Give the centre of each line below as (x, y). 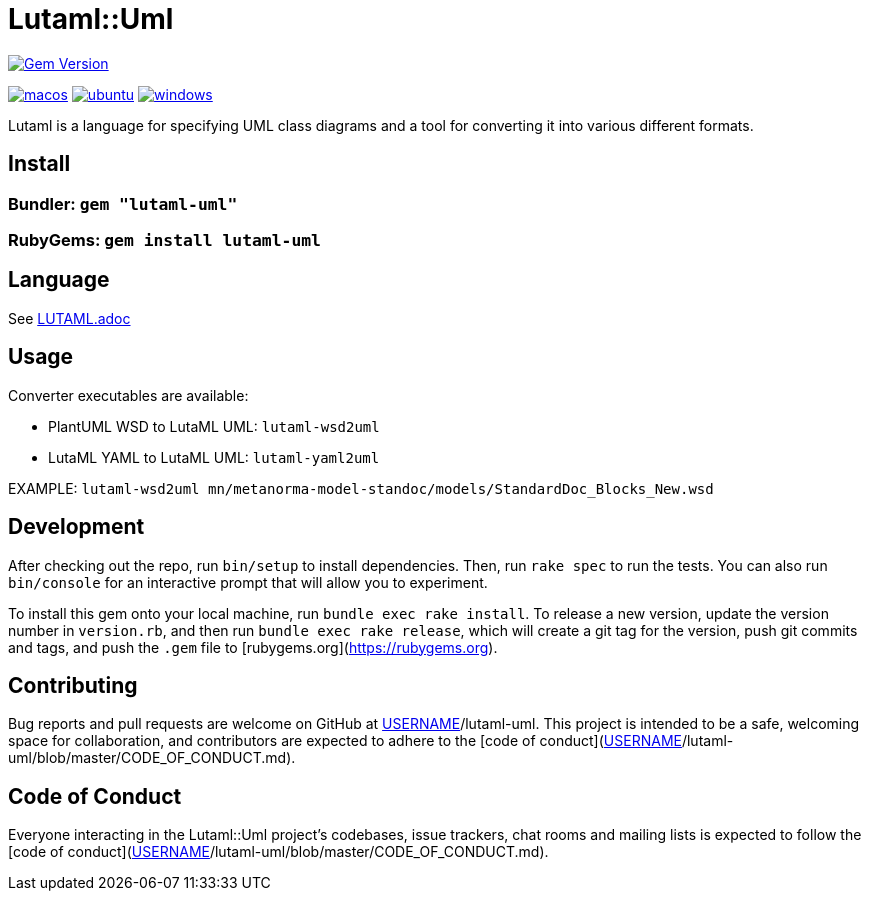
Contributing (73, 685)
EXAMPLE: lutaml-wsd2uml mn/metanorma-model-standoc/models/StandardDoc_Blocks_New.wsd (361, 488)
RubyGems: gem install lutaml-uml (164, 239)
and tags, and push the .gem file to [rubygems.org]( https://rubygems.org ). (253, 647)
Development (76, 527)
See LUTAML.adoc (69, 318)
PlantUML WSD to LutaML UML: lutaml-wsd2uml (214, 426)
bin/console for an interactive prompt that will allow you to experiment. (248, 582)
